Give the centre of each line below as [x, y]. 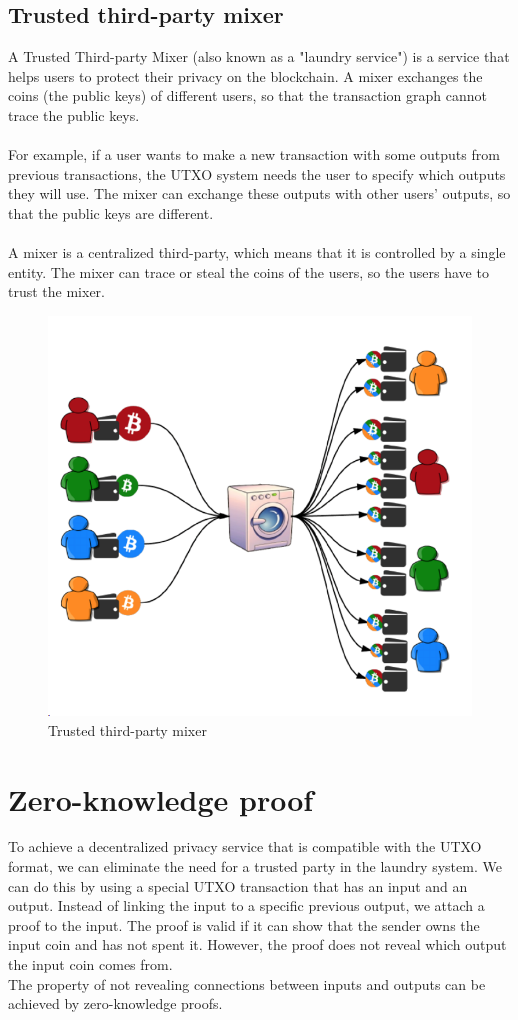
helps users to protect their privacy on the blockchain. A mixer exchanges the [245, 75]
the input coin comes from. [90, 964]
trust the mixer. [56, 291]
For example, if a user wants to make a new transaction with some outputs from [254, 154]
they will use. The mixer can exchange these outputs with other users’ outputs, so [259, 193]
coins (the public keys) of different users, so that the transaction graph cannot [247, 95]
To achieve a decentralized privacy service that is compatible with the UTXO [245, 846]
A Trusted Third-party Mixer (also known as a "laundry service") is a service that [259, 56]
